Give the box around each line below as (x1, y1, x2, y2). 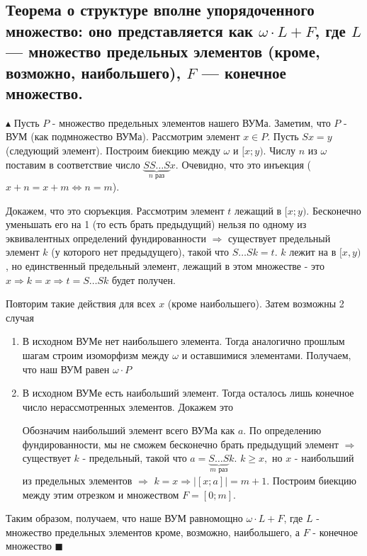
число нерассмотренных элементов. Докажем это (22, 399, 233, 414)
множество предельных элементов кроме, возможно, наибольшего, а (6, 524, 300, 539)
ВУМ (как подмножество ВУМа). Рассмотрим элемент (6, 129, 240, 144)
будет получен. (112, 272, 176, 287)
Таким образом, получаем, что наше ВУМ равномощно (6, 511, 243, 526)
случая (6, 310, 34, 324)
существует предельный (227, 230, 331, 245)
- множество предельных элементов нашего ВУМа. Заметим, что (52, 115, 331, 130)
